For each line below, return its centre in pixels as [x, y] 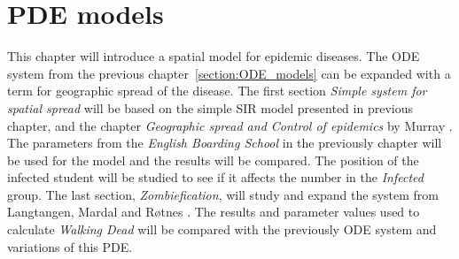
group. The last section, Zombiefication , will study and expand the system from [223, 194]
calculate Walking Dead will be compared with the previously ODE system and [222, 229]
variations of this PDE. [70, 246]
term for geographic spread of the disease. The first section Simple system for [217, 91]
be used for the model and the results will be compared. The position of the [213, 160]
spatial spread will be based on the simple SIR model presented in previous [210, 107]
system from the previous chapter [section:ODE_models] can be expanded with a [229, 73]
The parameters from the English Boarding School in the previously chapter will [225, 143]
